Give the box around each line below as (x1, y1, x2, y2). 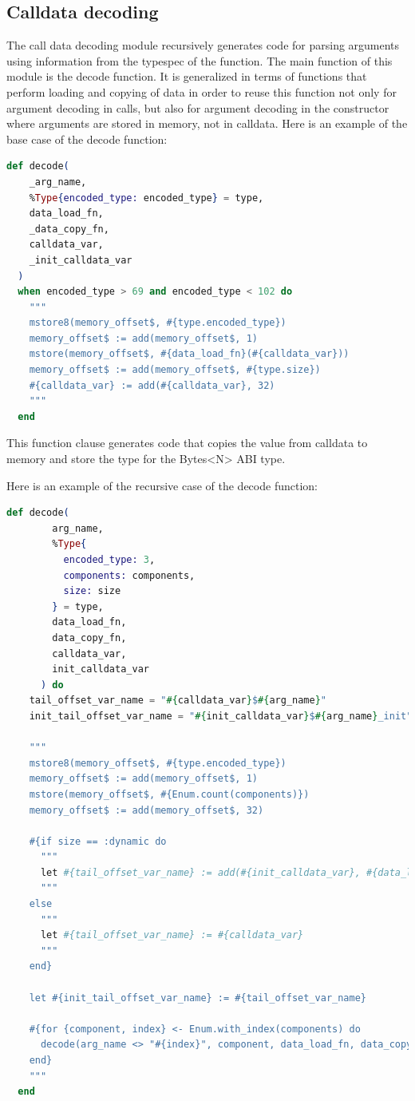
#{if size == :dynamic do (29, 835, 167, 847)
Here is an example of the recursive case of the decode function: (6, 477, 318, 493)
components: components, (63, 569, 196, 581)
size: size (63, 585, 121, 597)
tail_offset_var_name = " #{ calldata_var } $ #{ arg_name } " (29, 695, 327, 707)
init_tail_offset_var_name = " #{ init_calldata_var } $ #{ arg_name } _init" (29, 710, 413, 722)
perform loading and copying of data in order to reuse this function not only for (6, 83, 397, 100)
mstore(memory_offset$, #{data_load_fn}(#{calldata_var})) (29, 348, 350, 360)
